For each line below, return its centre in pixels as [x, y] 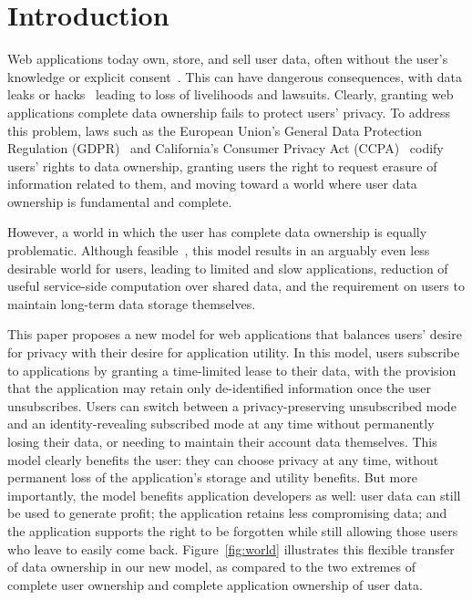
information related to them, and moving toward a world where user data [212, 184]
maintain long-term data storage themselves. [132, 303]
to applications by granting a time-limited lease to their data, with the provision [232, 370]
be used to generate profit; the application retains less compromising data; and [227, 513]
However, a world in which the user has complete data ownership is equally [217, 232]
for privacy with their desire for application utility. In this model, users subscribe [234, 352]
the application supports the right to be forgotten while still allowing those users [233, 530]
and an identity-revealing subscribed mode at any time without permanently [221, 424]
